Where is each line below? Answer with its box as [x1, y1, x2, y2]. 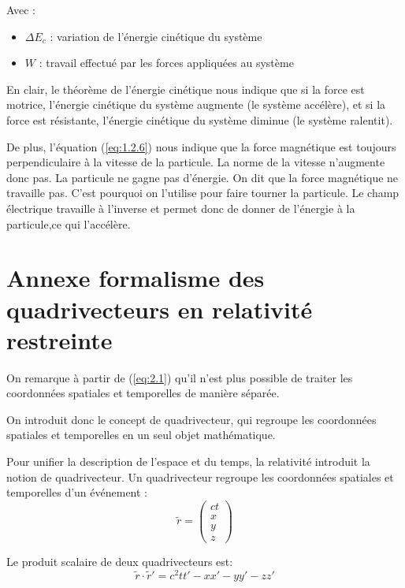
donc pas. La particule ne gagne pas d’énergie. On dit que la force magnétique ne [6, 169, 399, 185]
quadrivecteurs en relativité [6, 292, 313, 325]
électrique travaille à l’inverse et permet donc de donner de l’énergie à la [6, 199, 355, 216]
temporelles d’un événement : [6, 484, 147, 501]
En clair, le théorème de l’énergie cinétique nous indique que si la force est [6, 80, 365, 97]
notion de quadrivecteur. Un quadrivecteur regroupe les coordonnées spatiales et [6, 468, 394, 485]
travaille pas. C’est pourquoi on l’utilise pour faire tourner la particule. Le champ [6, 184, 399, 201]
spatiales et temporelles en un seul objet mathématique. [6, 426, 276, 443]
